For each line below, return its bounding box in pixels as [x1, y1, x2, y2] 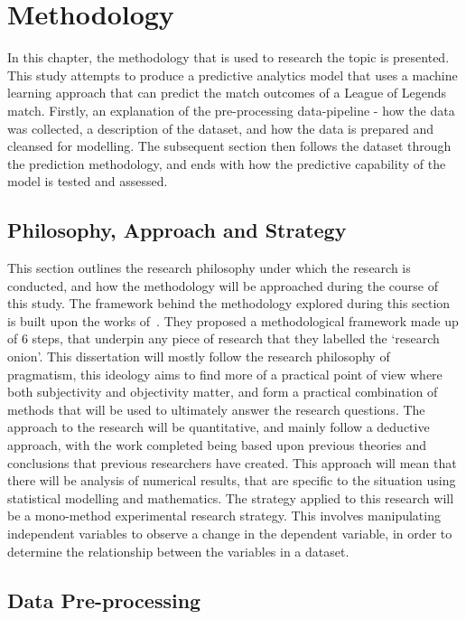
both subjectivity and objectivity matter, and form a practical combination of [7, 382, 438, 401]
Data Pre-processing [7, 586, 201, 614]
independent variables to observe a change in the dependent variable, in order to [7, 523, 452, 542]
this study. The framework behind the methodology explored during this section [7, 294, 451, 313]
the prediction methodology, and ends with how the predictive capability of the [7, 154, 446, 173]
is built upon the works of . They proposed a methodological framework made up [7, 311, 459, 330]
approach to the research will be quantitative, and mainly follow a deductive [7, 417, 430, 436]
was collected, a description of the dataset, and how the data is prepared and [7, 118, 434, 137]
